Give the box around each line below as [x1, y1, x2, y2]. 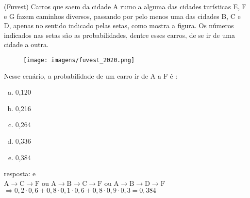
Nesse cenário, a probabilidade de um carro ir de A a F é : [4, 70, 178, 81]
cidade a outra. [4, 39, 49, 49]
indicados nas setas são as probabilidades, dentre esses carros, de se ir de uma [4, 30, 235, 40]
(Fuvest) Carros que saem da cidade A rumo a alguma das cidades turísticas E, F [4, 1, 247, 11]
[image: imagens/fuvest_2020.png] [23, 56, 135, 64]
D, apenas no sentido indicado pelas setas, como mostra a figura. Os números [4, 20, 234, 31]
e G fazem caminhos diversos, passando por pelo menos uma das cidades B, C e [4, 11, 241, 21]
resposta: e [4, 168, 36, 179]
